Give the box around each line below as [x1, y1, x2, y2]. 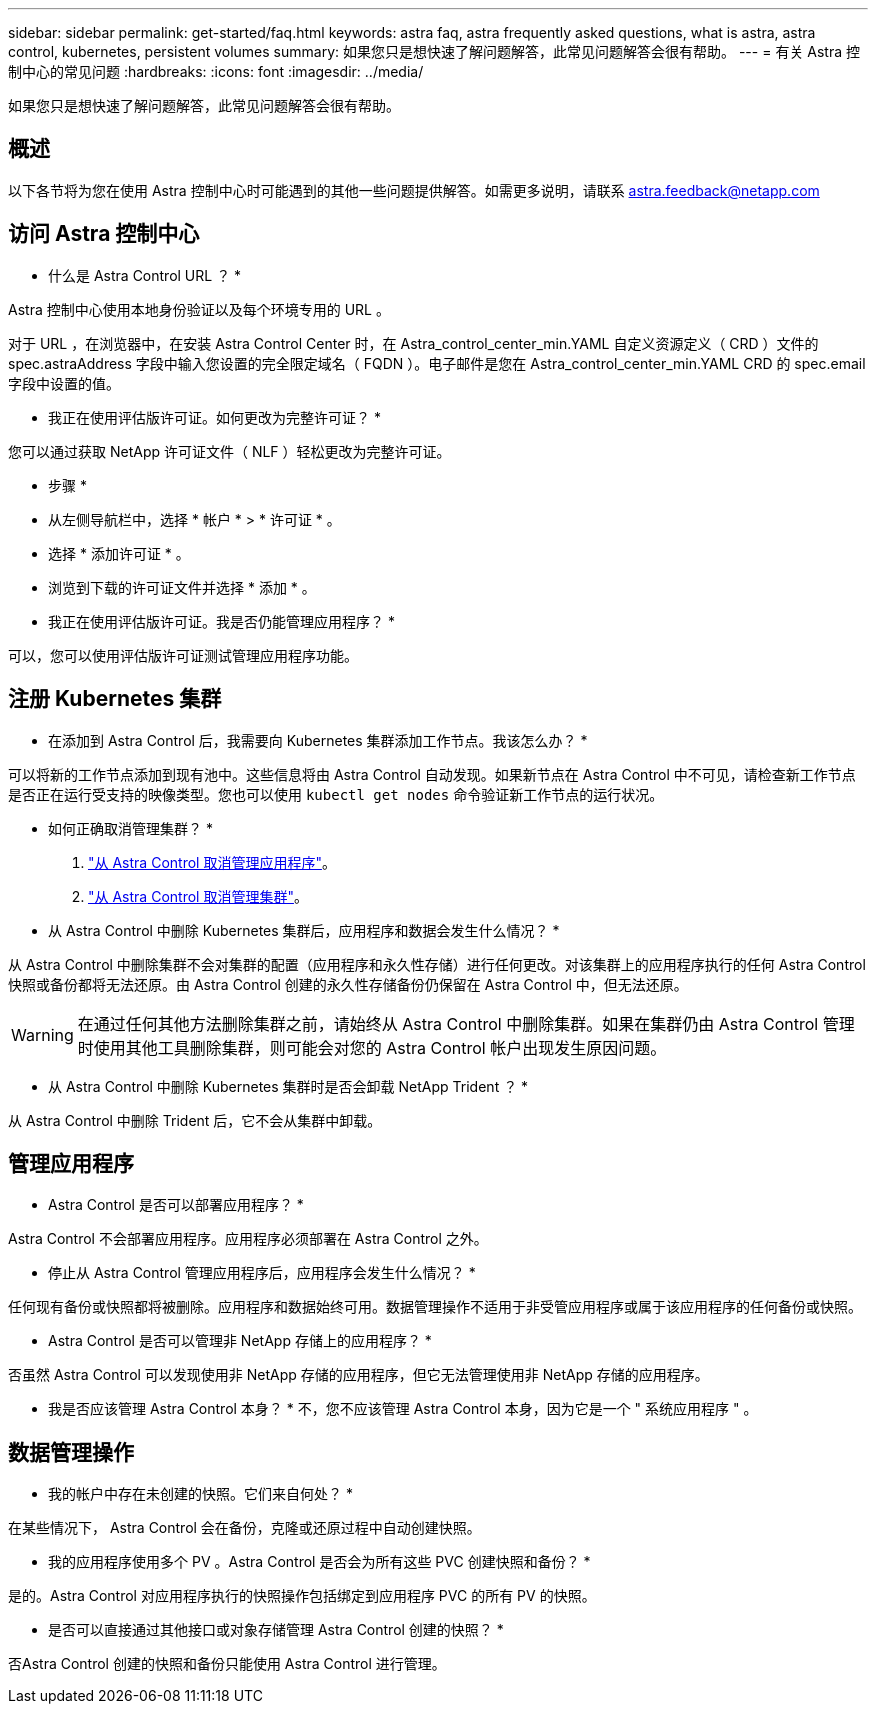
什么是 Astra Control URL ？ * [48, 266, 242, 284]
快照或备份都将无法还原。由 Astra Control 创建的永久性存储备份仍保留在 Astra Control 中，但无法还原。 [8, 975, 688, 993]
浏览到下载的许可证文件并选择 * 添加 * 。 [48, 578, 316, 596]
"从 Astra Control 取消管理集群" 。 [88, 887, 308, 905]
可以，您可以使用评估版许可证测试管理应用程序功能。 [8, 646, 358, 664]
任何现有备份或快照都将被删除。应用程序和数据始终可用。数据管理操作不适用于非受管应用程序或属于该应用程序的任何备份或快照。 [8, 1298, 862, 1316]
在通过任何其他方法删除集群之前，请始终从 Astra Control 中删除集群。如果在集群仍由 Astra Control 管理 [77, 1013, 855, 1034]
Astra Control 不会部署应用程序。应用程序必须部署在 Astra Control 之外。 [8, 1230, 488, 1248]
